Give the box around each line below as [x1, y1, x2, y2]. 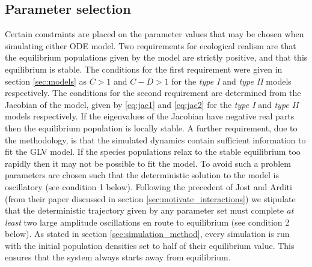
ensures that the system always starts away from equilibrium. [5, 251, 231, 263]
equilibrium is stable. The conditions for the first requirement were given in [5, 62, 283, 75]
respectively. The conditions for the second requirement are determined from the [5, 86, 301, 99]
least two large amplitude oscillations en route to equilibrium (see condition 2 [5, 215, 290, 228]
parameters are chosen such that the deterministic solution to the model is [5, 169, 279, 181]
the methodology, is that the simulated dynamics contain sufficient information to [5, 133, 306, 146]
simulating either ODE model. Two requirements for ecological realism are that [5, 39, 296, 52]
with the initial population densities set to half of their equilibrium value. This [5, 239, 295, 251]
